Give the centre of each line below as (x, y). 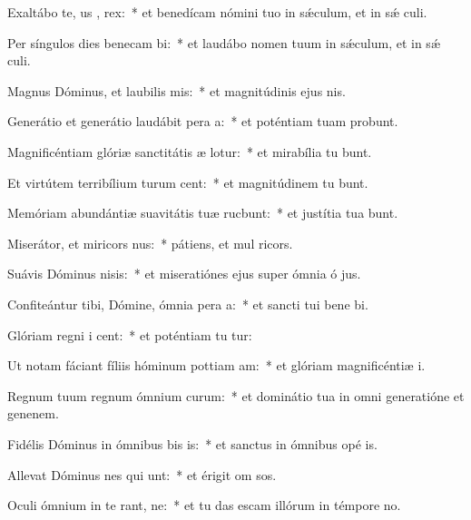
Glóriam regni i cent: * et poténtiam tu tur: (130, 334)
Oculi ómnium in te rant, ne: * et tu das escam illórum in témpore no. (204, 505)
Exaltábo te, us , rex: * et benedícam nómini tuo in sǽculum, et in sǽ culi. (217, 12)
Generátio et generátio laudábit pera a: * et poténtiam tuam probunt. (203, 121)
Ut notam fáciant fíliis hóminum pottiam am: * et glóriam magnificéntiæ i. (216, 365)
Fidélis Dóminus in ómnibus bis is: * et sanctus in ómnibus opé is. (192, 443)
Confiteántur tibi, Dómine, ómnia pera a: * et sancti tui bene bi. (188, 304)
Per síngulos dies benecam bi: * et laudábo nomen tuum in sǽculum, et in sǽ (224, 42)
